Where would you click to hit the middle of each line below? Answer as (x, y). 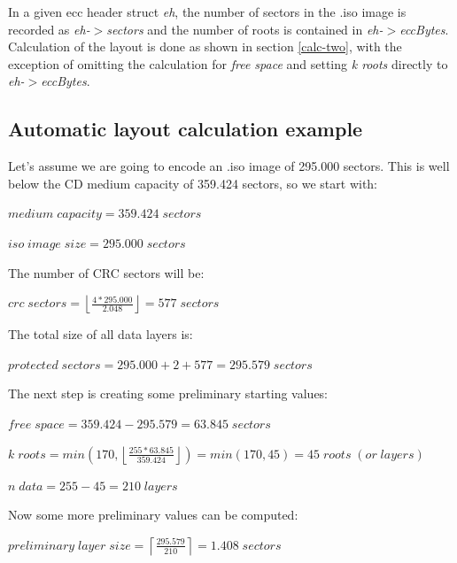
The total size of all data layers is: (101, 334)
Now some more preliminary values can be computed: (153, 515)
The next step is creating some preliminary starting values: (168, 393)
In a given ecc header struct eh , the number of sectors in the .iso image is (207, 12)
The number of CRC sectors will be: (106, 272)
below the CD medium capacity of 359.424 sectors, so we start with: (193, 183)
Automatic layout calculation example (186, 129)
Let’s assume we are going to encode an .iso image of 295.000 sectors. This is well (229, 166)
